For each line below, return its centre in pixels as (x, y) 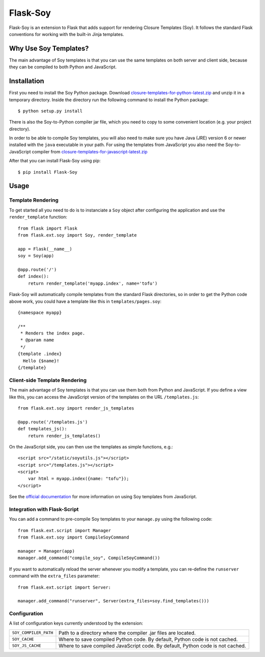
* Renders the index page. (53, 333)
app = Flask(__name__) (45, 249)
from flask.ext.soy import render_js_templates (76, 408)
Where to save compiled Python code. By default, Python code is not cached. (148, 639)
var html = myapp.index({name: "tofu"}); (79, 479)
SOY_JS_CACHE (26, 646)
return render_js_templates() (64, 436)
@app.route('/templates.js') (53, 422)
